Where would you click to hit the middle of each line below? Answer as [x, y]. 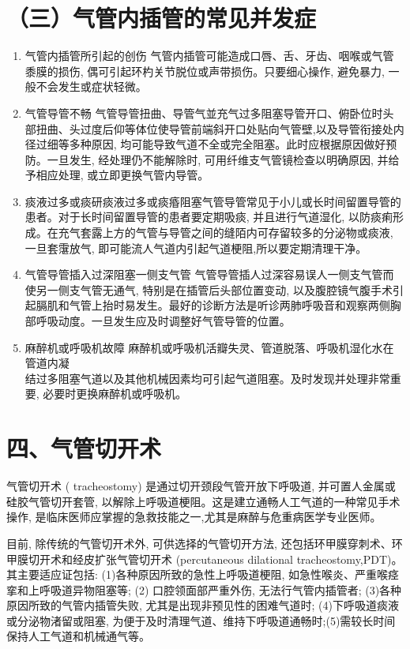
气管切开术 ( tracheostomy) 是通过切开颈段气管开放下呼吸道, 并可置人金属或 [201, 486]
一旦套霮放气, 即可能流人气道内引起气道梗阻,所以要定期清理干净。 [196, 248]
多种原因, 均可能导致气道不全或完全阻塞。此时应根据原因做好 [228, 144]
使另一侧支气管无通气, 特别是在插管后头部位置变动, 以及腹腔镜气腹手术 [209, 289]
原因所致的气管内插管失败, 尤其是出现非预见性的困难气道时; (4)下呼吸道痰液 [203, 605]
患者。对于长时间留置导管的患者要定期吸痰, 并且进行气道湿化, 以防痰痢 [209, 217]
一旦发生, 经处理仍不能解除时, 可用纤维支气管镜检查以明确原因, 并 [218, 159]
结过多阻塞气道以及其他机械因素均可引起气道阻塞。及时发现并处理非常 [207, 378]
